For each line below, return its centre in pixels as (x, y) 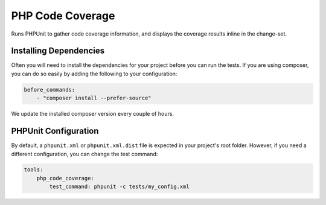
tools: (34, 170)
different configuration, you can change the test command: (85, 154)
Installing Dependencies (58, 51)
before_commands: (50, 90)
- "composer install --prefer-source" (94, 98)
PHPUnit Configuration (55, 131)
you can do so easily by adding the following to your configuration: (94, 74)
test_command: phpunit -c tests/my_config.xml (119, 187)
